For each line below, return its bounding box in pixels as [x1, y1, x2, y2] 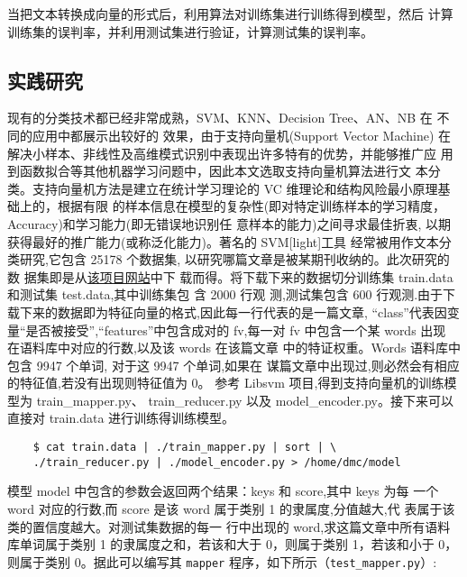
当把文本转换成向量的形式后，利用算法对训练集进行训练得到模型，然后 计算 [7, 5, 453, 23]
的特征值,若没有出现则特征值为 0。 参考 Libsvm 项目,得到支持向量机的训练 [7, 373, 444, 392]
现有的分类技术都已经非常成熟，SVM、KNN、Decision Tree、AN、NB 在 [7, 108, 433, 127]
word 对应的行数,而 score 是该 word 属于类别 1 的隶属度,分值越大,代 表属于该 [7, 499, 455, 517]
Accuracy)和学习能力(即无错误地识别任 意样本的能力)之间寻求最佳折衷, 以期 [7, 214, 451, 233]
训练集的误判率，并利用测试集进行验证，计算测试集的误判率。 [7, 22, 373, 41]
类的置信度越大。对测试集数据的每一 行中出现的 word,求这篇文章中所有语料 [7, 517, 451, 536]
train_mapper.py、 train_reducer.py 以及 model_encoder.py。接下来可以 [36, 390, 453, 409]
